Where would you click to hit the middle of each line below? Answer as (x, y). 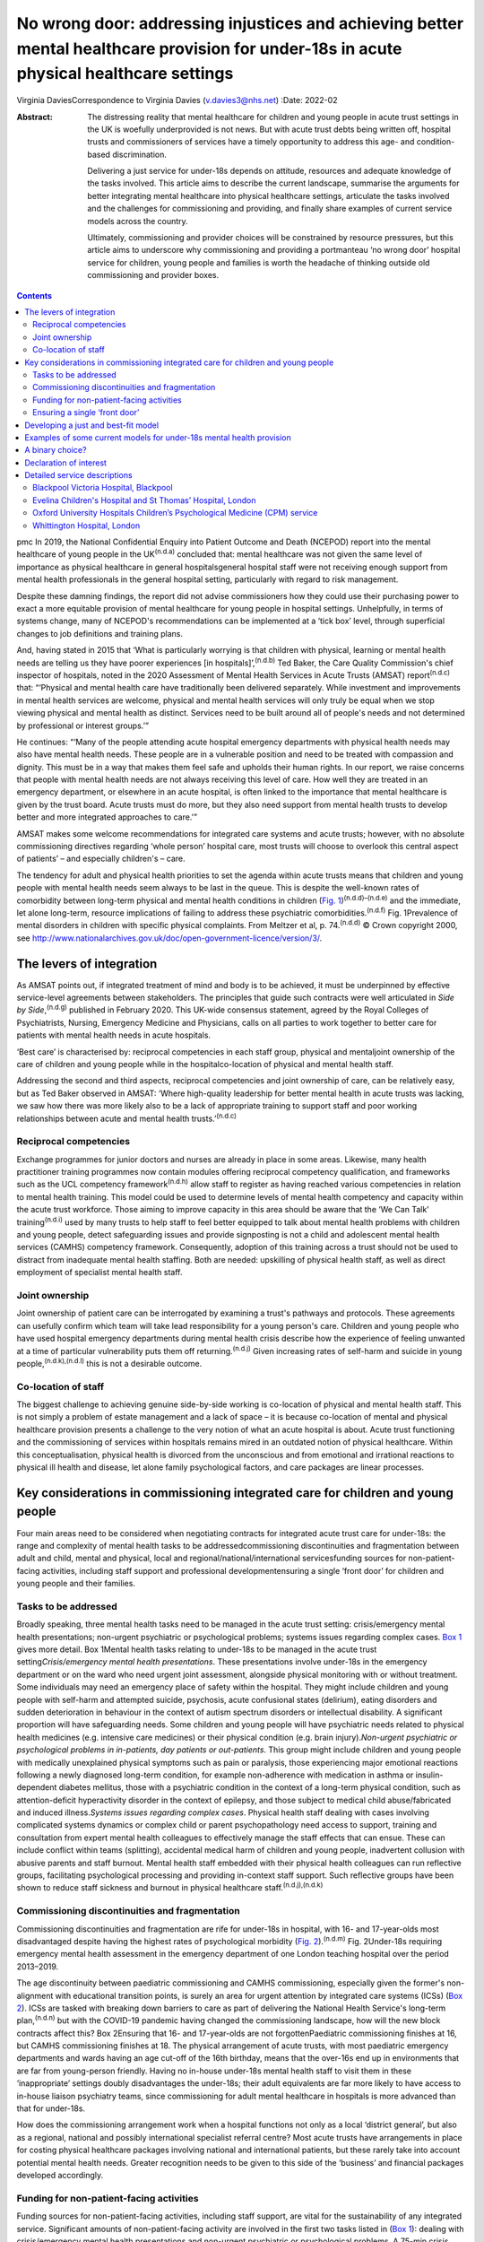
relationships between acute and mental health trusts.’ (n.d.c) (127, 1117)
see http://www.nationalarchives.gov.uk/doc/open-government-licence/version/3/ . (169, 938)
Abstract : (35, 117)
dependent (37, 1787)
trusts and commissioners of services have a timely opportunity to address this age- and (251, 142)
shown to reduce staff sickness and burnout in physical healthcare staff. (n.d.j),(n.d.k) (170, 1887)
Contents (35, 295)
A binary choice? (56, 450)
